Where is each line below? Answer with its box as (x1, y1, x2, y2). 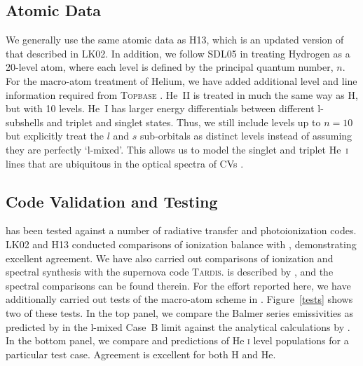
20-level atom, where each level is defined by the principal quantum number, (6, 60, 334, 74)
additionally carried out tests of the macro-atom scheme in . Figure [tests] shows (6, 292, 353, 306)
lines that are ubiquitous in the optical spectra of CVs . (6, 156, 244, 170)
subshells (6, 114, 43, 129)
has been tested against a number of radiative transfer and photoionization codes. (6, 223, 357, 238)
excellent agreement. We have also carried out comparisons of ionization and (6, 250, 334, 265)
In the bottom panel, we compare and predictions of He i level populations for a (6, 333, 349, 348)
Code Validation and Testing (6, 190, 218, 212)
